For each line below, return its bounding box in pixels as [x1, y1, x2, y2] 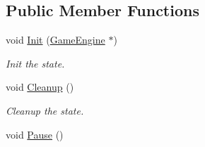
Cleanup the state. [6, 103, 84, 117]
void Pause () [6, 127, 64, 141]
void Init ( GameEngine [6, 32, 105, 47]
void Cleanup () [6, 79, 74, 94]
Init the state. [6, 56, 65, 70]
